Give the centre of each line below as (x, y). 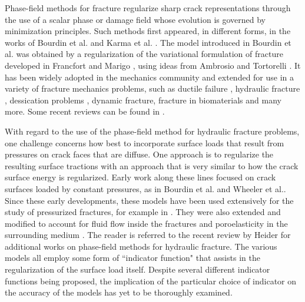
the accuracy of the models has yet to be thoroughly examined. (119, 292)
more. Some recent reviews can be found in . (85, 111)
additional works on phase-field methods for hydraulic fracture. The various (141, 246)
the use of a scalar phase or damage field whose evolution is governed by (135, 19)
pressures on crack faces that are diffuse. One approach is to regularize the (139, 154)
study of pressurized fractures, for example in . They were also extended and (143, 212)
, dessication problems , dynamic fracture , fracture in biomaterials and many (143, 100)
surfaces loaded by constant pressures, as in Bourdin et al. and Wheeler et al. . (145, 188)
